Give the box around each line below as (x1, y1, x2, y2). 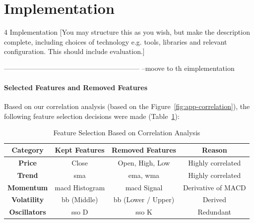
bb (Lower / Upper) (113, 194, 175, 205)
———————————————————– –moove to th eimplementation (4, 62, 235, 73)
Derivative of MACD (183, 182, 246, 192)
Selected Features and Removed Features (4, 82, 148, 93)
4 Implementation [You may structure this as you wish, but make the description (4, 27, 250, 37)
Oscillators (9, 207, 46, 217)
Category (11, 145, 44, 155)
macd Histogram (55, 182, 105, 192)
